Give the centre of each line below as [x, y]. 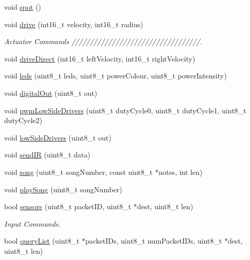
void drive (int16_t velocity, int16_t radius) [74, 24]
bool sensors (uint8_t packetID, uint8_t [68, 206]
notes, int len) [180, 172]
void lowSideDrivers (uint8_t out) [58, 137]
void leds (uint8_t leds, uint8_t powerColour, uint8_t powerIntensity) [116, 76]
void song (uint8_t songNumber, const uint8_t [79, 172]
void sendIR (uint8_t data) [47, 155]
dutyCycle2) [23, 120]
